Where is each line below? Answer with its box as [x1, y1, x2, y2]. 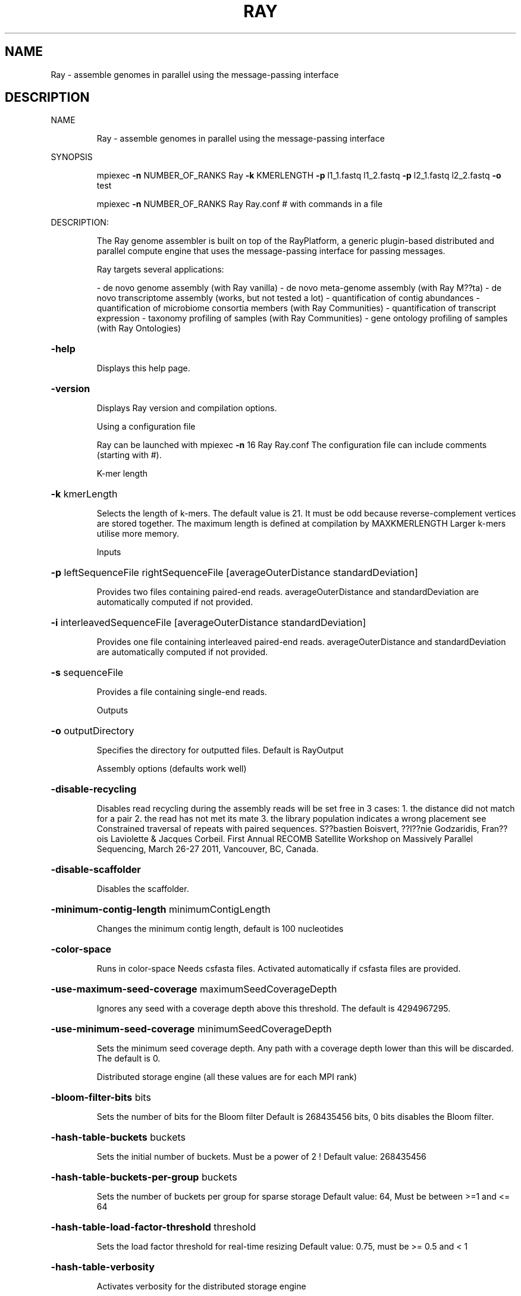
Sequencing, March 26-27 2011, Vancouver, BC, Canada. [96, 844, 319, 854]
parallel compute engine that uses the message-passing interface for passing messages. [96, 246, 445, 256]
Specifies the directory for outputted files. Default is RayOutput [96, 745, 344, 756]
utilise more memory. [96, 528, 179, 539]
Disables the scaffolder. [96, 884, 189, 894]
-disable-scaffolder [51, 863, 141, 876]
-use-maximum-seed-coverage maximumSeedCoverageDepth [51, 983, 337, 996]
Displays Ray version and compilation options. [96, 403, 277, 414]
